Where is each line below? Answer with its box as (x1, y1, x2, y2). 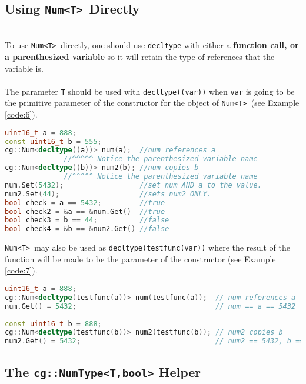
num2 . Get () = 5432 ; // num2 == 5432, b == (5, 337, 304, 346)
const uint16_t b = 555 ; (5, 137, 102, 146)
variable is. (5, 62, 44, 74)
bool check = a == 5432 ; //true (5, 198, 165, 207)
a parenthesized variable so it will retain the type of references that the (5, 51, 275, 63)
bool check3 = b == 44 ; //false (5, 216, 169, 225)
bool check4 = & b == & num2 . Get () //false (5, 225, 169, 233)
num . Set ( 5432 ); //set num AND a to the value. (5, 181, 262, 189)
